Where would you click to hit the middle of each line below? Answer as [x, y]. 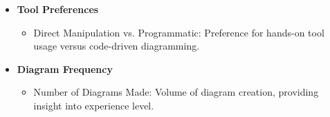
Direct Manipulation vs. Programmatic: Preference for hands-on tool [179, 32]
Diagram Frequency [65, 68]
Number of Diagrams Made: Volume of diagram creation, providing [176, 92]
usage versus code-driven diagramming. [117, 46]
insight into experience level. [94, 105]
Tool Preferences [58, 9]
